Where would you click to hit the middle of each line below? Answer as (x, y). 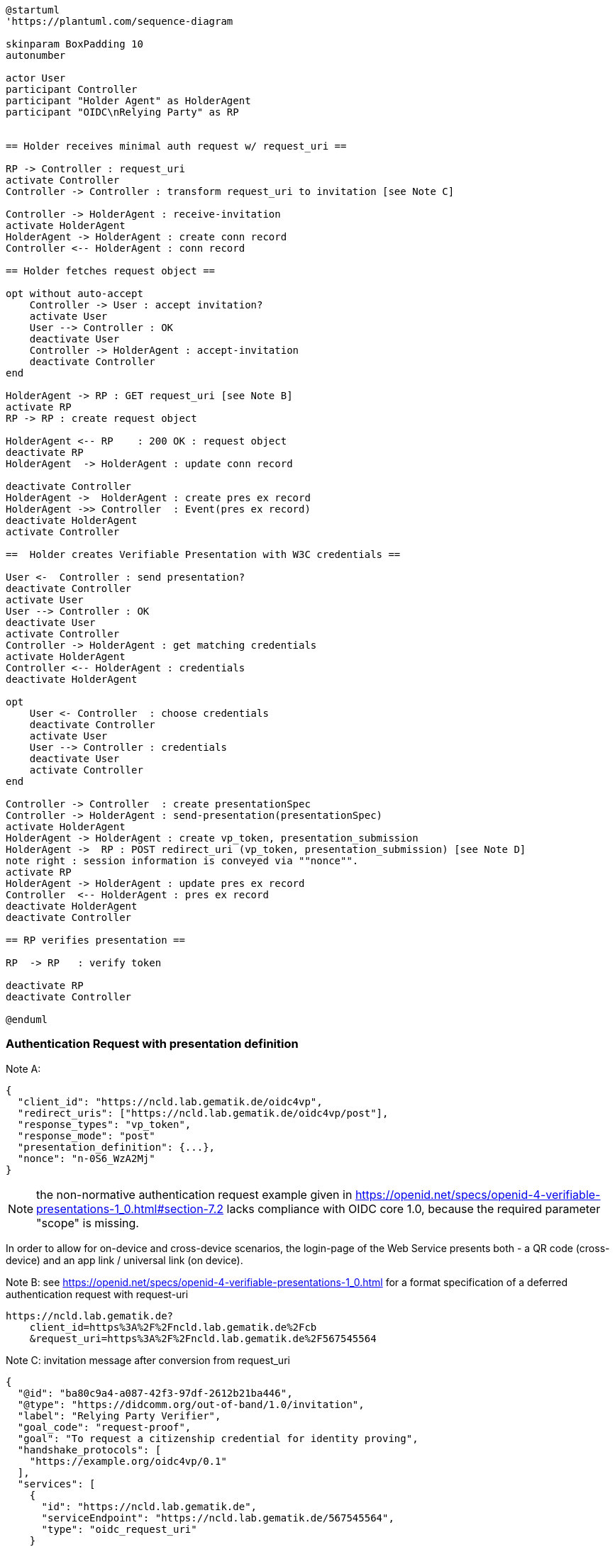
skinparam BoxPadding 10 (74, 44)
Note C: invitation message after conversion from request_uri (148, 1360)
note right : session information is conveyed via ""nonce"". (182, 861)
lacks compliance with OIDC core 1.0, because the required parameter (414, 1208)
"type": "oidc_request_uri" (119, 1529)
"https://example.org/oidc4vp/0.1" (128, 1461)
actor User (36, 78)
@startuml (33, 10)
